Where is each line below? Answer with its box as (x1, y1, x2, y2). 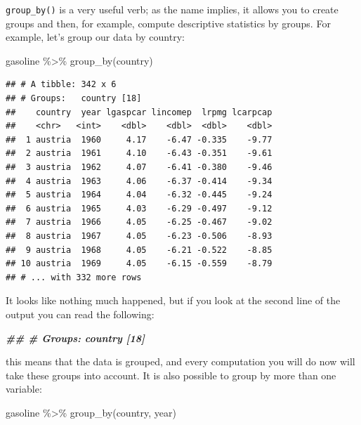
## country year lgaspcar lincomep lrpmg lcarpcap (6, 107, 273, 117)
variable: (6, 381, 42, 396)
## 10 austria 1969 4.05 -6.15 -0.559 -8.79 (6, 259, 273, 269)
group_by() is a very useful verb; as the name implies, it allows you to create (6, 2, 339, 16)
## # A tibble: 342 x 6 (6, 79, 117, 90)
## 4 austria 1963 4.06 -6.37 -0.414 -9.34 (6, 176, 273, 186)
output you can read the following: (6, 306, 155, 321)
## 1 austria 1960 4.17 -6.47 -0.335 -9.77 (6, 134, 273, 145)
